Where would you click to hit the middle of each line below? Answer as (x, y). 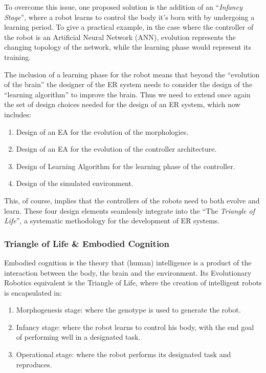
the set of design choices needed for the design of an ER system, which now (122, 104)
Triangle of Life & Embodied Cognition (87, 243)
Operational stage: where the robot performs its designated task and (124, 354)
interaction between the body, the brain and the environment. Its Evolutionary (128, 272)
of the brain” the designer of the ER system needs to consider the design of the (128, 84)
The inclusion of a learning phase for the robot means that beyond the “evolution (132, 74)
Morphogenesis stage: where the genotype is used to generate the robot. (128, 310)
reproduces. (34, 364)
